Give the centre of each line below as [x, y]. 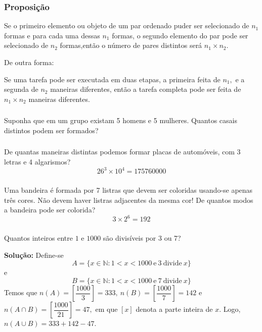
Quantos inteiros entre [38, 238]
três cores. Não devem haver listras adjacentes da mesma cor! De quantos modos [129, 200]
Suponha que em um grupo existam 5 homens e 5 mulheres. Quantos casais [121, 120]
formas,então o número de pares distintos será [131, 45]
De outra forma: [29, 62]
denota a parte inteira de [174, 309]
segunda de [21, 89]
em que [106, 309]
